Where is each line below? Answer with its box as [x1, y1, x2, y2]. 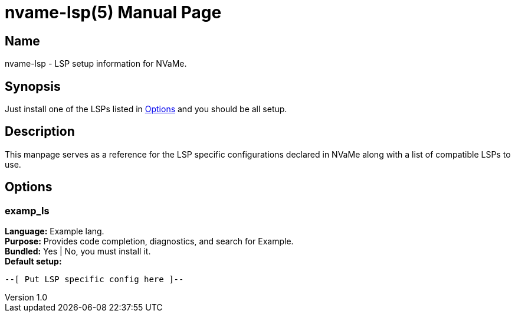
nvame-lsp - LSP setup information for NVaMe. [5, 58, 187, 69]
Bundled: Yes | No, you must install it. [5, 246, 151, 257]
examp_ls [5, 204, 50, 217]
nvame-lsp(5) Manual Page [5, 2, 222, 22]
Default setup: [5, 256, 62, 267]
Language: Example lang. [5, 226, 104, 237]
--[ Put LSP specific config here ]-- [5, 274, 184, 285]
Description [5, 124, 75, 139]
